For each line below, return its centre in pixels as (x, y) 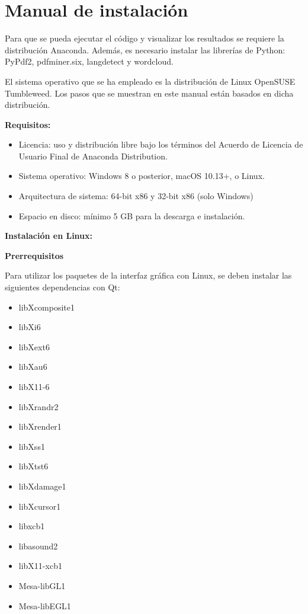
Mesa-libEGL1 (45, 605)
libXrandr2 (38, 406)
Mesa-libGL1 (42, 585)
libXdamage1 (42, 486)
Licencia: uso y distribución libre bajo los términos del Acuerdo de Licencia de (161, 144)
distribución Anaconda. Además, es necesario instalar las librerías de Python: (145, 49)
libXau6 (33, 367)
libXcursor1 (40, 506)
